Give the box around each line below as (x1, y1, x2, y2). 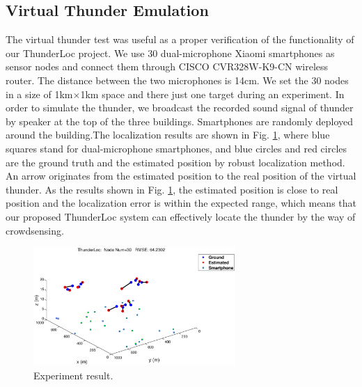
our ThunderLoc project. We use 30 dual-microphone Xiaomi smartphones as (6, 45, 335, 60)
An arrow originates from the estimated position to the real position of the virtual (6, 168, 356, 183)
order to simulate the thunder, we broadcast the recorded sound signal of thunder (6, 100, 354, 115)
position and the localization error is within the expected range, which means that (6, 196, 357, 210)
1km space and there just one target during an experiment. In (80, 86, 345, 101)
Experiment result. (33, 368, 113, 382)
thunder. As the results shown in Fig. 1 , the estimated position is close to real (6, 182, 338, 196)
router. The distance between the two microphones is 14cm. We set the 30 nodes (6, 72, 349, 87)
